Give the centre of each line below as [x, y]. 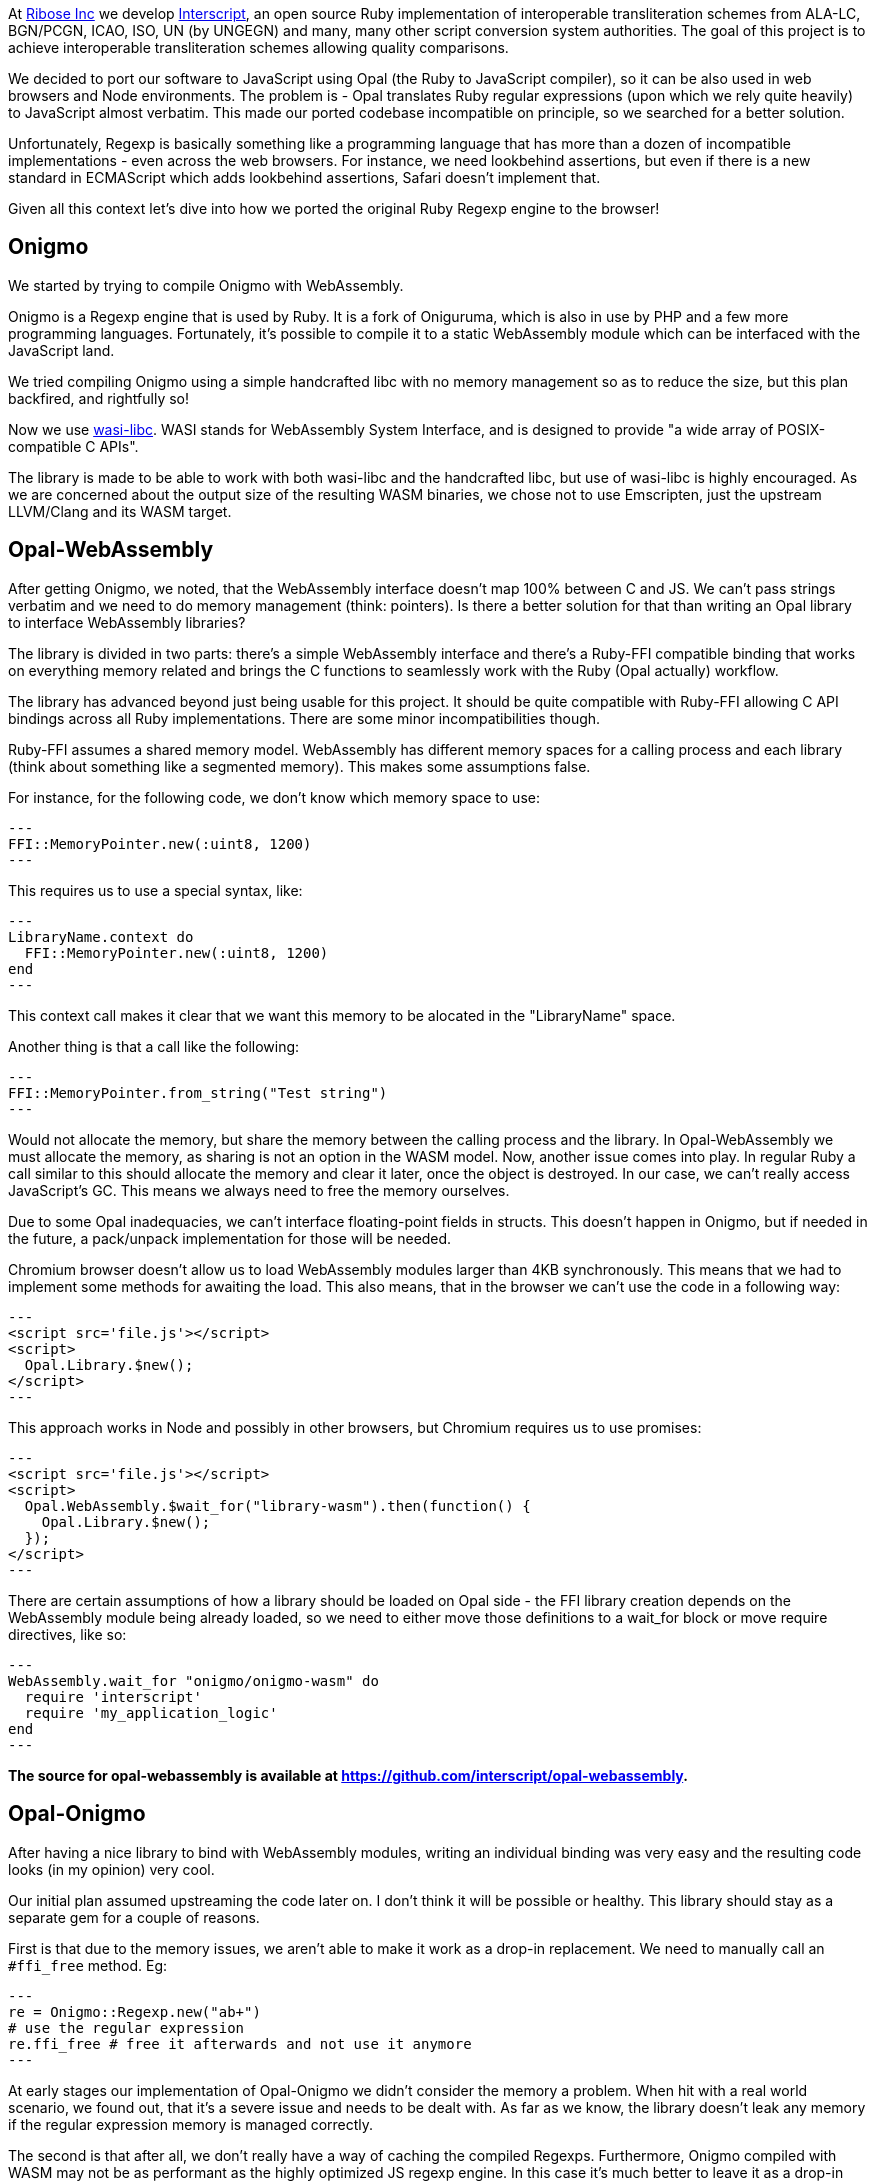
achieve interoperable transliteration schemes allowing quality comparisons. [258, 47]
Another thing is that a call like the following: [154, 1046]
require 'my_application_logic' [151, 1712]
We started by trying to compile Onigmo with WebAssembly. [206, 285]
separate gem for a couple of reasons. [134, 1917]
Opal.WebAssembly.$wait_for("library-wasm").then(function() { [277, 1505]
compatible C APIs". [73, 446]
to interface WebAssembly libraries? [127, 622]
